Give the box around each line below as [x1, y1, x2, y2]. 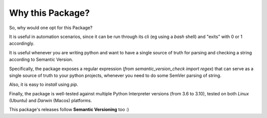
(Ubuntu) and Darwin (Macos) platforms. [9, 98, 92, 104]
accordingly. [9, 40, 35, 46]
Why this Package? [9, 7, 90, 18]
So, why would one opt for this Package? [9, 25, 92, 31]
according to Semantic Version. [9, 57, 74, 63]
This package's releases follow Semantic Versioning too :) [9, 107, 130, 113]
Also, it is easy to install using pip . [9, 81, 79, 87]
